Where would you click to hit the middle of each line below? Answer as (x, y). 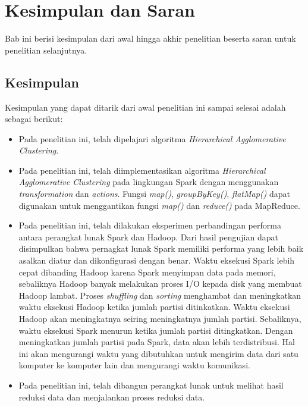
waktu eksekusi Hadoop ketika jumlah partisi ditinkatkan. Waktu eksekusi (154, 307)
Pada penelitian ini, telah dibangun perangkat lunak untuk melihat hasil (151, 385)
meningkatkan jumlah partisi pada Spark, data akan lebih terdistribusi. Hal (157, 342)
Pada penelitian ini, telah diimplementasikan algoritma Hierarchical (142, 170)
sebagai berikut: (34, 119)
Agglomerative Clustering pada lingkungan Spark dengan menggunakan (149, 182)
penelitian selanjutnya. (46, 50)
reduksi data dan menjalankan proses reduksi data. (112, 397)
